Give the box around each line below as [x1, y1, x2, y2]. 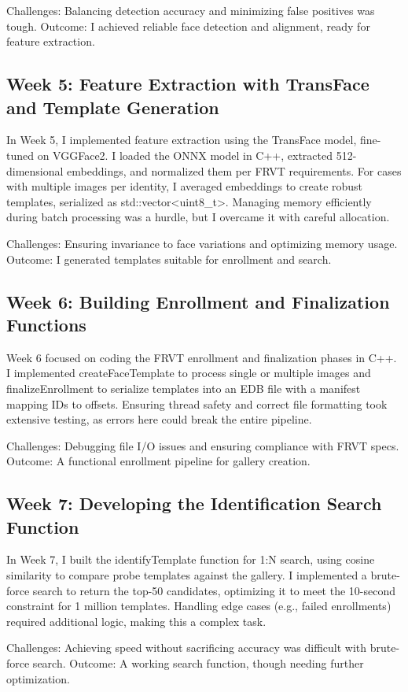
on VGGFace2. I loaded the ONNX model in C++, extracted [37, 146, 333, 163]
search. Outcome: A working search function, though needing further [32, 655, 364, 672]
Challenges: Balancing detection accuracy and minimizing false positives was [6, 2, 375, 18]
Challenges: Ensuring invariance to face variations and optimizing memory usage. [6, 235, 398, 251]
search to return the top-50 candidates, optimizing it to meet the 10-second [32, 582, 396, 598]
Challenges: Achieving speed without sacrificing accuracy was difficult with [6, 639, 367, 656]
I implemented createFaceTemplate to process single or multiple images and [6, 365, 371, 381]
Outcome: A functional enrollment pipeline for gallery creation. [6, 453, 311, 469]
